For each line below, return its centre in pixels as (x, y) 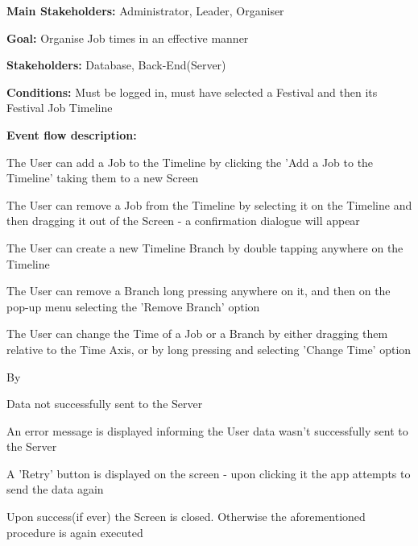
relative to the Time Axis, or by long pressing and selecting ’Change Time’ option (209, 349)
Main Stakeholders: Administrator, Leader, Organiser (145, 10)
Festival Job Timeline (60, 108)
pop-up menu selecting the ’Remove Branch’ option (133, 306)
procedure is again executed (75, 532)
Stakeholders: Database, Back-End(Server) (116, 65)
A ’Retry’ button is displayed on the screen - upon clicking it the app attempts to (209, 473)
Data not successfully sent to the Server (105, 404)
